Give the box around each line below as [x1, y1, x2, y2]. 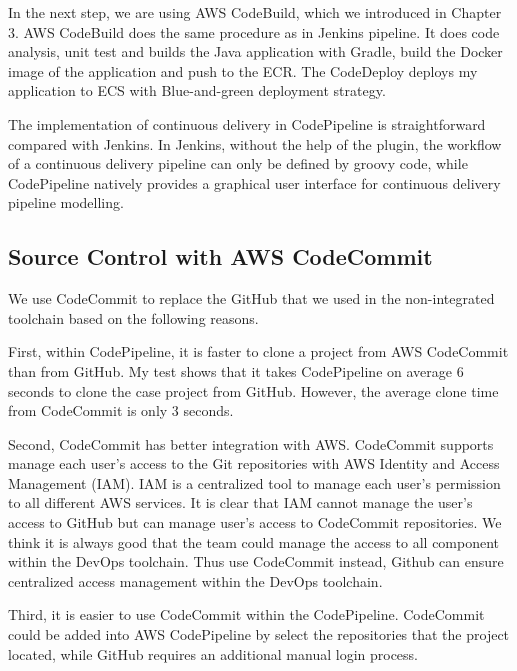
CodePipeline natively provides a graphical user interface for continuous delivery [8, 172, 501, 193]
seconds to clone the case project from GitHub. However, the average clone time [8, 380, 499, 401]
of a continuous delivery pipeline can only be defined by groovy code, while [8, 153, 468, 174]
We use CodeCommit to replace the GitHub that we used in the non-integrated [8, 288, 495, 309]
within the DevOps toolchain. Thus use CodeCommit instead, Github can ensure [8, 551, 504, 572]
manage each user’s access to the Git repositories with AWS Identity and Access [8, 453, 500, 474]
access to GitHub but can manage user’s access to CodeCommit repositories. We [8, 512, 502, 533]
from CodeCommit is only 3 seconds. [8, 400, 234, 421]
